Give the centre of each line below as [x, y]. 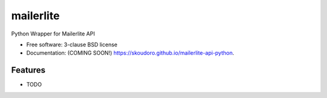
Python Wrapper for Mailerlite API [53, 34]
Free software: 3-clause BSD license [72, 44]
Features [28, 70]
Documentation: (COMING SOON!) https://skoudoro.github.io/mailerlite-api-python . [130, 53]
